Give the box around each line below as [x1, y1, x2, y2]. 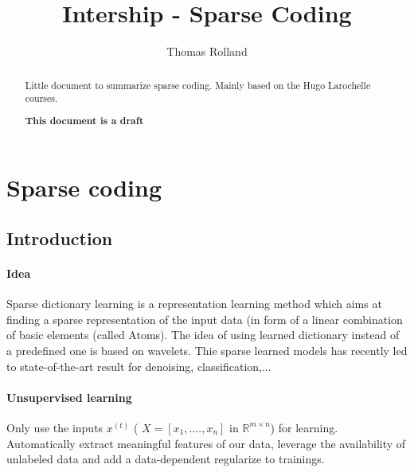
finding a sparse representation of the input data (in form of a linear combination [6, 310, 403, 327]
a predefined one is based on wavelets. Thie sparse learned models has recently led [6, 341, 408, 358]
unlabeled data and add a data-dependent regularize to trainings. [6, 451, 325, 467]
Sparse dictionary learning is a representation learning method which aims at [6, 295, 382, 312]
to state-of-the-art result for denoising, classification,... [6, 357, 271, 374]
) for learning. [270, 419, 338, 435]
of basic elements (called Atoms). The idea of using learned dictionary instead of [6, 326, 400, 343]
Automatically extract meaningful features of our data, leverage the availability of [6, 435, 406, 451]
